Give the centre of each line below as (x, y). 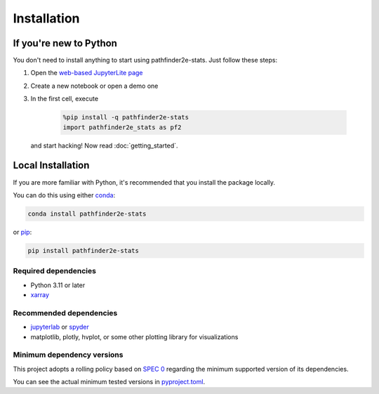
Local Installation (51, 165)
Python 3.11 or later (58, 285)
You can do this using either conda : (64, 195)
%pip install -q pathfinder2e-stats (126, 117)
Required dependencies (54, 271)
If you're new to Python (65, 43)
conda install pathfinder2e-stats (87, 214)
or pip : (22, 232)
